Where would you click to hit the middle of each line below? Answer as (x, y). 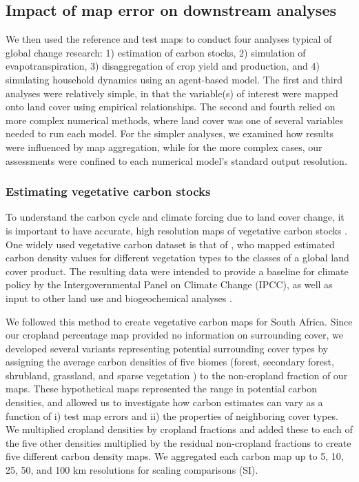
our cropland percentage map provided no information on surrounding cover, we (175, 335)
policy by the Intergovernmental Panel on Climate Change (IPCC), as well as (169, 284)
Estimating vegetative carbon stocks (108, 191)
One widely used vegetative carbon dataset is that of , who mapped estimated (170, 244)
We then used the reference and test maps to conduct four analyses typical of (169, 39)
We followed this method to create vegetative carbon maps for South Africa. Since (179, 321)
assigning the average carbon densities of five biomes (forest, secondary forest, (170, 362)
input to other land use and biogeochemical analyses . (119, 298)
